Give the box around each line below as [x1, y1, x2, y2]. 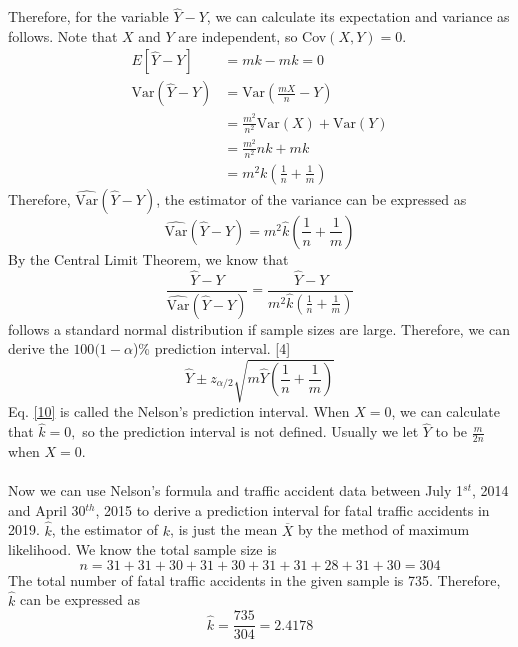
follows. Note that [8, 25, 118, 46]
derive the [8, 338, 69, 359]
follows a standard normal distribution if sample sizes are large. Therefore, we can [8, 318, 510, 339]
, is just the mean [170, 519, 278, 540]
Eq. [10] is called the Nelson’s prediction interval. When [8, 401, 350, 422]
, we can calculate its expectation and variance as [206, 6, 510, 27]
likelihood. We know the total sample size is [8, 539, 277, 560]
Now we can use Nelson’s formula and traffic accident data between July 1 [8, 480, 464, 501]
